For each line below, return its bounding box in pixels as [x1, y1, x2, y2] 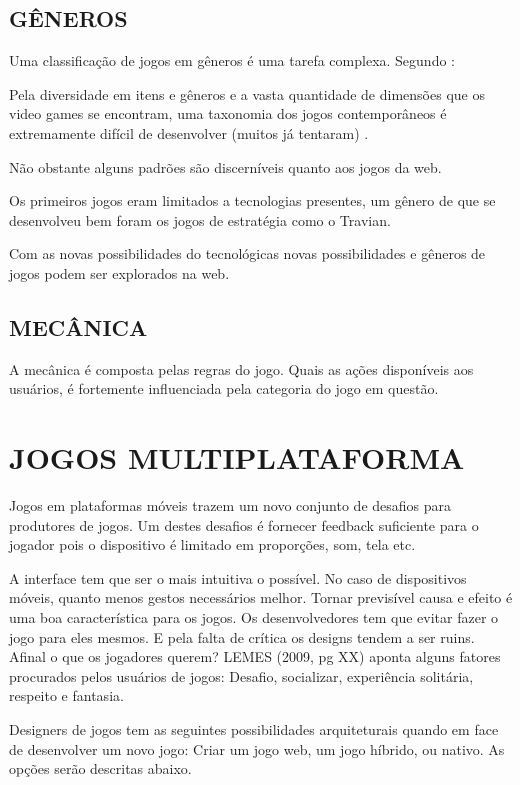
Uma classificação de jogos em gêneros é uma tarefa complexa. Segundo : [9, 50, 455, 71]
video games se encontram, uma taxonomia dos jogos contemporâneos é [9, 103, 447, 124]
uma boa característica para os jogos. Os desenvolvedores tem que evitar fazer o [9, 607, 499, 628]
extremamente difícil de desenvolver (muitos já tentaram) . [9, 122, 369, 143]
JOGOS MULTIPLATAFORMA [9, 437, 465, 478]
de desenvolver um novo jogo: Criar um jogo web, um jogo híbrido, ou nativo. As [9, 738, 505, 759]
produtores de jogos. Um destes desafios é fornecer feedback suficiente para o [9, 514, 479, 535]
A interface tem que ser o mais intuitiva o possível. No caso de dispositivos [9, 567, 467, 588]
